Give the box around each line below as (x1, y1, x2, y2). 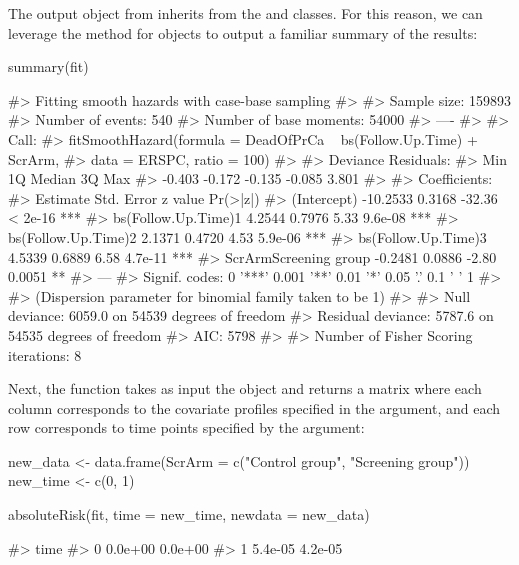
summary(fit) (8, 56, 89, 77)
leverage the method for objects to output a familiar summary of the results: (8, 22, 478, 43)
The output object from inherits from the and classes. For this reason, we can (8, 3, 483, 23)
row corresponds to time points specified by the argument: (8, 417, 365, 438)
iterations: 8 (8, 344, 82, 365)
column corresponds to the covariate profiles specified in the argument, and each (8, 397, 501, 418)
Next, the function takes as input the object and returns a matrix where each (8, 378, 482, 399)
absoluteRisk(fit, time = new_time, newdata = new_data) (8, 504, 370, 525)
